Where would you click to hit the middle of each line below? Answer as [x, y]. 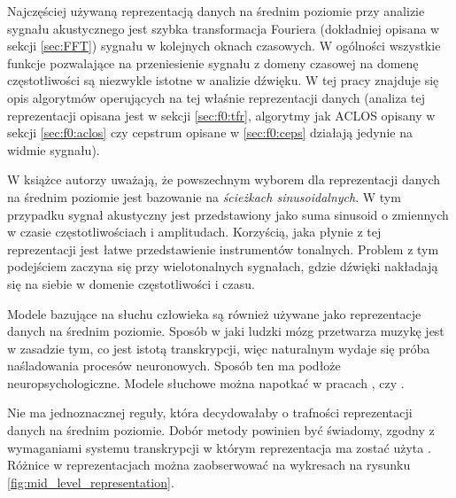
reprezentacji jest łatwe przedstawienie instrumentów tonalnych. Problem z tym [223, 249]
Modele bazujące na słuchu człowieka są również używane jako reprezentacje [214, 313]
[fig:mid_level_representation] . [91, 482]
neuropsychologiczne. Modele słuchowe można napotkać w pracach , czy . [206, 382]
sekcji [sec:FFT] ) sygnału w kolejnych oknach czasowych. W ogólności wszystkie [224, 46]
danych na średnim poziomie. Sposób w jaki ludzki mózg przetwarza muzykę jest [226, 331]
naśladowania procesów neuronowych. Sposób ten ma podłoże [174, 366]
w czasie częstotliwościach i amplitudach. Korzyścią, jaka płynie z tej [194, 232]
